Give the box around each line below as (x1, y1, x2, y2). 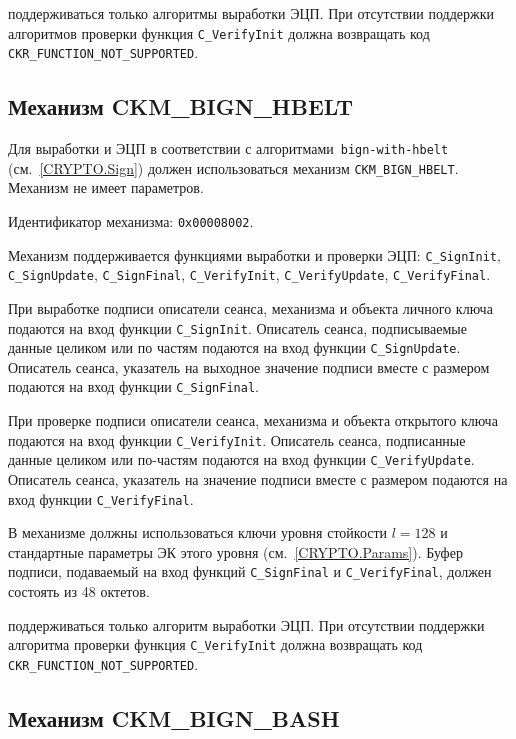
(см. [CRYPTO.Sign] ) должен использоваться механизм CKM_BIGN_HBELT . (8, 157, 459, 178)
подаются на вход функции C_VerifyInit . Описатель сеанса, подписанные (8, 429, 466, 450)
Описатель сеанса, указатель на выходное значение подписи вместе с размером (8, 356, 490, 377)
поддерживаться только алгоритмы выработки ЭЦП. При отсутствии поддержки (8, 3, 494, 23)
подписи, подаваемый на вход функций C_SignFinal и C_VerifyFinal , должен (8, 561, 492, 582)
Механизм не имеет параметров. (8, 177, 204, 198)
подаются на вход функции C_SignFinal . (8, 376, 259, 397)
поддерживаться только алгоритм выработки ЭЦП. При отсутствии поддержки (8, 614, 485, 635)
